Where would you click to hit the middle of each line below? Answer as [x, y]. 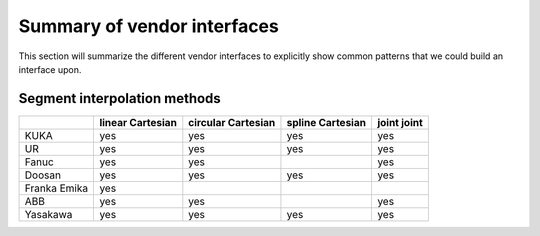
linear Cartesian [138, 122]
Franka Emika [56, 188]
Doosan [43, 175]
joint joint [400, 122]
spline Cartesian [326, 122]
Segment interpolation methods [120, 98]
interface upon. [50, 69]
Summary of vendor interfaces [148, 26]
